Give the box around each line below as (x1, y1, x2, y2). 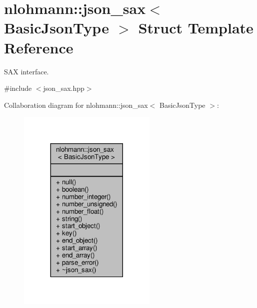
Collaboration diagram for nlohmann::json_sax (4, 99, 148, 110)
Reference (4, 37, 73, 57)
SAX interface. (4, 66, 49, 76)
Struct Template (138, 17, 253, 38)
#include (4, 83, 32, 93)
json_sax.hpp (43, 83, 84, 93)
